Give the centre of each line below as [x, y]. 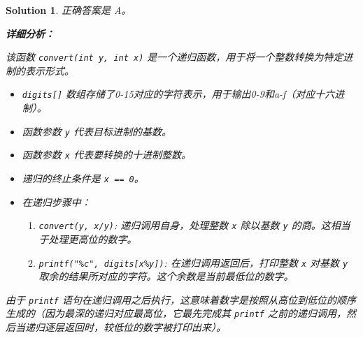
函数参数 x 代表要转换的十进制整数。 [106, 155]
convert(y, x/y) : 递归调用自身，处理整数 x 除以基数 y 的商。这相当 [194, 225]
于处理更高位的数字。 [88, 238]
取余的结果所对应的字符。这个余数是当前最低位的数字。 [166, 276]
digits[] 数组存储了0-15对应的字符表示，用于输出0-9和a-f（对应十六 [178, 94]
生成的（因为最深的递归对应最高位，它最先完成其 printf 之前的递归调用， [176, 313]
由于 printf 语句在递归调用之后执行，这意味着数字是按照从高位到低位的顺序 [181, 299]
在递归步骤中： [56, 201]
